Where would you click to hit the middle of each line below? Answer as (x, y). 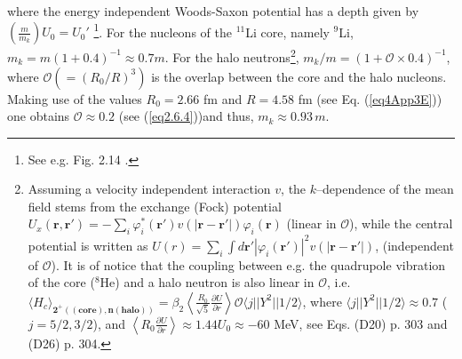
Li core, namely (287, 32)
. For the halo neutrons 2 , (232, 56)
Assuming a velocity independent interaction (149, 189)
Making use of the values (75, 98)
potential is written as (88, 245)
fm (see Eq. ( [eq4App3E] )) (370, 98)
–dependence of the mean (385, 189)
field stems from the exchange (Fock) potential (155, 206)
